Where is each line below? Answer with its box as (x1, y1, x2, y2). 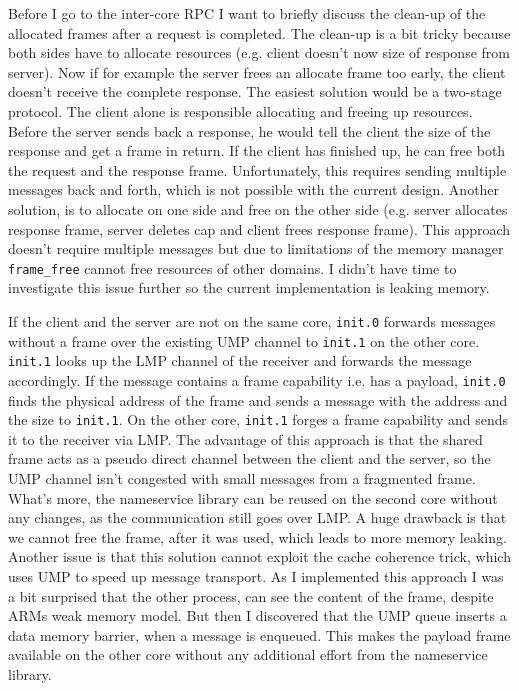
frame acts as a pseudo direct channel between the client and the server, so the (8, 448, 491, 469)
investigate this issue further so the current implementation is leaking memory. (8, 277, 490, 298)
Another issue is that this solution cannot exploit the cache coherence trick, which (8, 546, 511, 567)
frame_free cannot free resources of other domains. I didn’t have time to (8, 257, 457, 278)
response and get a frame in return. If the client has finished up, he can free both (8, 140, 506, 161)
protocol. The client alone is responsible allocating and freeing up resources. (8, 100, 473, 121)
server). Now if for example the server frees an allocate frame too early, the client (8, 61, 506, 82)
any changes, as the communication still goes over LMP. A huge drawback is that (8, 507, 507, 528)
